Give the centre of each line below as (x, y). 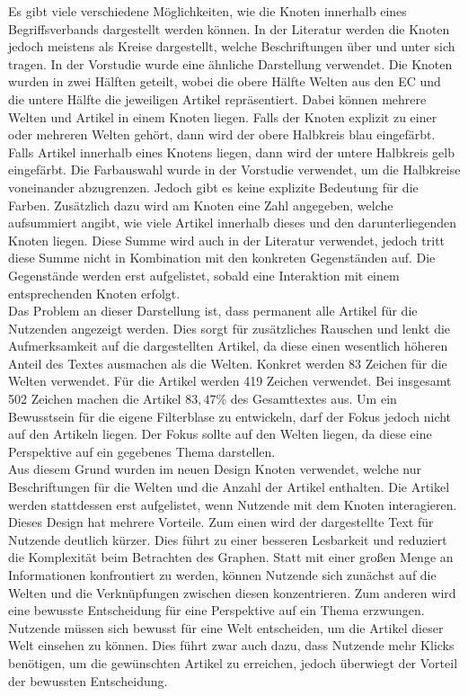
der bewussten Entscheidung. (88, 680)
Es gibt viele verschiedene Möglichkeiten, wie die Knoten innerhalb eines (208, 11)
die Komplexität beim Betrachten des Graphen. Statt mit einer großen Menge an (231, 557)
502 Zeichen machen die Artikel (95, 399)
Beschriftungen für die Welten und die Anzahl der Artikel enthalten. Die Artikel (229, 487)
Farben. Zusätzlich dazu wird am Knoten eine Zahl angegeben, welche (201, 205)
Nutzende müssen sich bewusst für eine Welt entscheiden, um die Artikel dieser (226, 627)
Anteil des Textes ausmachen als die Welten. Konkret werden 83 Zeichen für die (228, 363)
